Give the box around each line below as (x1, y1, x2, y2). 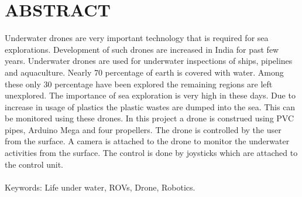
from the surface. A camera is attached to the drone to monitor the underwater (5, 135, 290, 147)
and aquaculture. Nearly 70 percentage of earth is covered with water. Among (5, 66, 284, 78)
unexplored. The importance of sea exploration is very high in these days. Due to (5, 89, 296, 101)
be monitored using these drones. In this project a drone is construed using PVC (5, 112, 294, 124)
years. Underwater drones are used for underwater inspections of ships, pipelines (5, 55, 293, 67)
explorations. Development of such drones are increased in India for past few (5, 43, 279, 55)
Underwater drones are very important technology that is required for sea (5, 32, 269, 44)
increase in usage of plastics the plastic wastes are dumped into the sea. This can (5, 100, 296, 113)
